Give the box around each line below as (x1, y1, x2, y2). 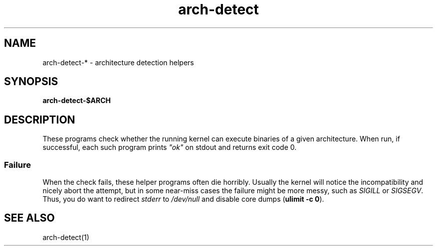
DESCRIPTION (4, 113, 75, 126)
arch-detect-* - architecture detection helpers (42, 58, 194, 67)
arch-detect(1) (42, 233, 89, 242)
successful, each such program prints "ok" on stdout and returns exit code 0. (42, 143, 297, 152)
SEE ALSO (4, 212, 55, 225)
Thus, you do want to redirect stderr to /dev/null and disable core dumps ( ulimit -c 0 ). (42, 195, 324, 204)
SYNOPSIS (4, 75, 58, 88)
